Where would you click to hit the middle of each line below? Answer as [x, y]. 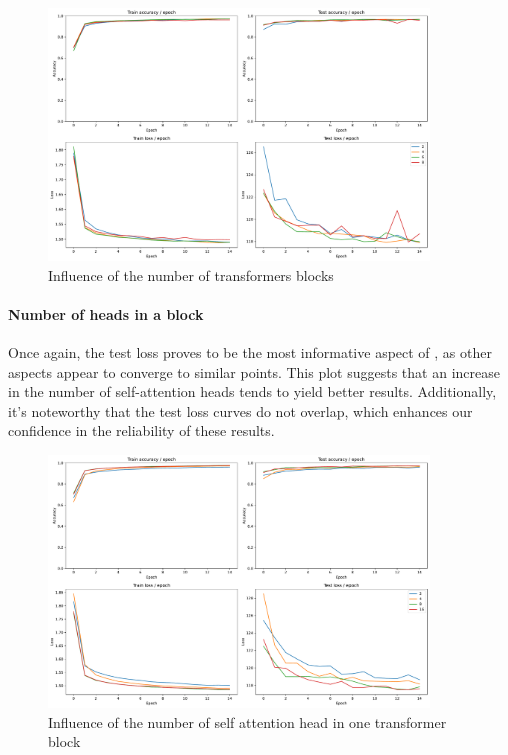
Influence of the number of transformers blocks [191, 274]
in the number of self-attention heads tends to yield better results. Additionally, [252, 391]
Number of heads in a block [106, 313]
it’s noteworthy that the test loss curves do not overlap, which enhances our [240, 410]
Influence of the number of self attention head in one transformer [247, 721]
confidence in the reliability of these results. [141, 430]
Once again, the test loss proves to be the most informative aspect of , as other [250, 352]
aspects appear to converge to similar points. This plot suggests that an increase [254, 371]
